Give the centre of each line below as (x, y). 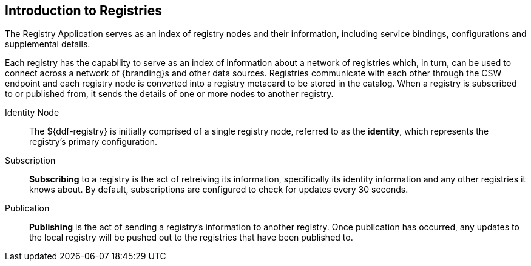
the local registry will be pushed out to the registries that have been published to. (191, 238)
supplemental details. (48, 44)
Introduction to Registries (83, 11)
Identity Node (32, 113)
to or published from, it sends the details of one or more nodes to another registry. (169, 94)
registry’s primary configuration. (93, 142)
